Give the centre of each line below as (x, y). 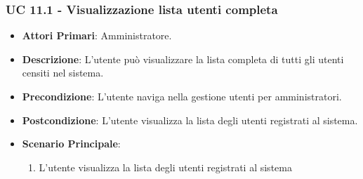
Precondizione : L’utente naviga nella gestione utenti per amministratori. (182, 96)
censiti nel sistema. (63, 73)
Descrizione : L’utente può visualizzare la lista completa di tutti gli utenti (183, 59)
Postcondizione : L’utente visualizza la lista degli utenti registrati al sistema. (190, 120)
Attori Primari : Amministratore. (97, 35)
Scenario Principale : (71, 144)
